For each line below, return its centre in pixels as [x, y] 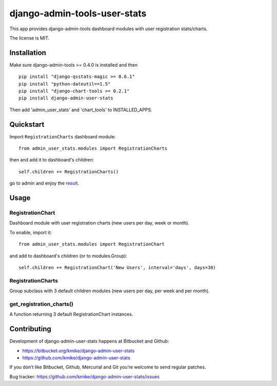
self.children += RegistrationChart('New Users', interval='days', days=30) [117, 267]
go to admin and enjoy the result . [44, 183]
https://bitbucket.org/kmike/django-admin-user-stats [78, 351]
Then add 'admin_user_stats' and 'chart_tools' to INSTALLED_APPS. [81, 110]
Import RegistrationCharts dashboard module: [63, 136]
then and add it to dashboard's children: [52, 160]
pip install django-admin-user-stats [66, 98]
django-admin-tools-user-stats [78, 13]
